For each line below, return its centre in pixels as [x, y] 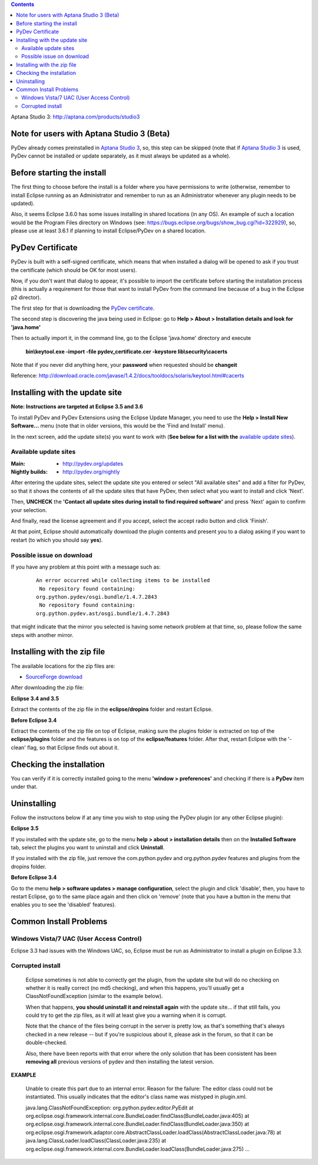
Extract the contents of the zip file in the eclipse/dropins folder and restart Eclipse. [112, 709]
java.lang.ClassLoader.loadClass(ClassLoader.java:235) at [96, 1141]
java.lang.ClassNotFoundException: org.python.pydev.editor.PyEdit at [110, 1107]
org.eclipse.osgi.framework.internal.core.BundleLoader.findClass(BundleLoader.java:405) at [138, 1115]
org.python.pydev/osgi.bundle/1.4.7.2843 [97, 597]
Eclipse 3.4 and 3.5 [35, 698]
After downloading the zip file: [47, 688]
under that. [24, 786]
